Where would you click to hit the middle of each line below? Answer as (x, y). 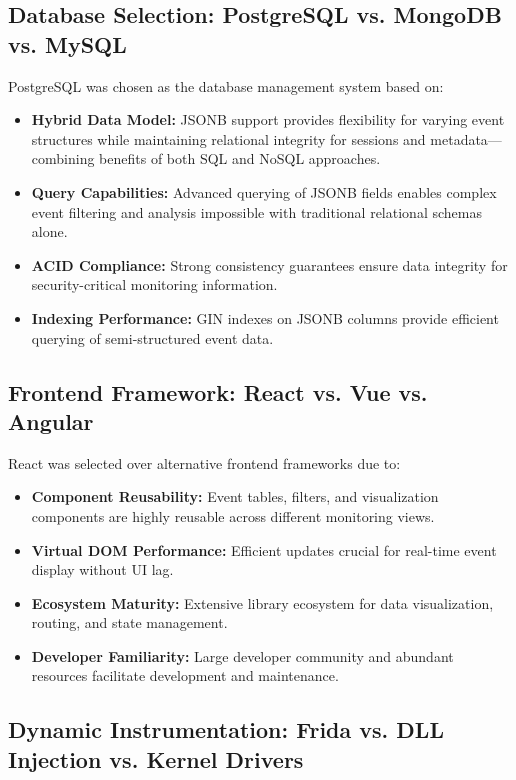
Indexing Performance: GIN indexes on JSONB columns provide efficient (265, 317)
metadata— (466, 138)
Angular (51, 420)
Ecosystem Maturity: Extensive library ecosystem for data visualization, (262, 602)
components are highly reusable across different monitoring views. (233, 515)
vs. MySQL (67, 43)
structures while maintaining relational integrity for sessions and (228, 138)
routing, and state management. (129, 622)
